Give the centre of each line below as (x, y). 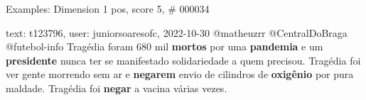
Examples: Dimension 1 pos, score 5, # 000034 (108, 9)
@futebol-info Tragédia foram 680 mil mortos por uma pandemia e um (165, 46)
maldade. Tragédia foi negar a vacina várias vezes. (117, 88)
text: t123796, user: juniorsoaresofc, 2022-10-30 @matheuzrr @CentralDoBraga (177, 32)
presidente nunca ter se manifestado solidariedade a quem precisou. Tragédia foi (183, 60)
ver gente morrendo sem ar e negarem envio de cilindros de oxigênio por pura (180, 74)
